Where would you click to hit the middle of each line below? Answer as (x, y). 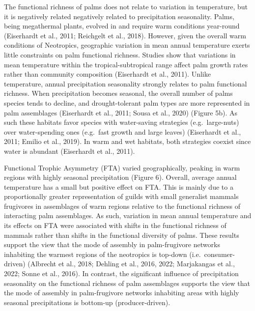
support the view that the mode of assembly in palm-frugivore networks (112, 244)
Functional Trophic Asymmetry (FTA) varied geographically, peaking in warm (122, 167)
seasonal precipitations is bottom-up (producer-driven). (87, 302)
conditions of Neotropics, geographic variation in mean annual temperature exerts (127, 45)
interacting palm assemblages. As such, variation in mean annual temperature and (128, 215)
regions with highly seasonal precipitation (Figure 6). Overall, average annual (120, 177)
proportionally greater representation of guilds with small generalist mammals (121, 196)
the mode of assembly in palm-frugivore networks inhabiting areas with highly (122, 293)
